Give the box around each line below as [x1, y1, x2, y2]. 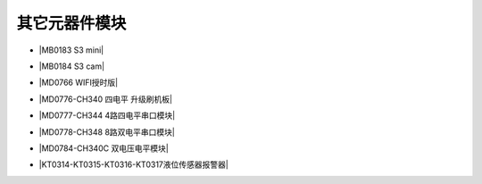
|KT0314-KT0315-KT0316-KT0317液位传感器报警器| [38, 159, 229, 170]
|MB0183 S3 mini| [38, 45, 104, 55]
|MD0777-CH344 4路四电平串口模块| [38, 110, 176, 121]
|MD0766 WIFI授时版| [38, 77, 119, 88]
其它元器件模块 [16, 13, 127, 33]
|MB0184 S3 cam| [38, 61, 105, 71]
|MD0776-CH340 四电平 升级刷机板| [38, 94, 173, 105]
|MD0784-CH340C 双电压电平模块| [38, 143, 169, 154]
